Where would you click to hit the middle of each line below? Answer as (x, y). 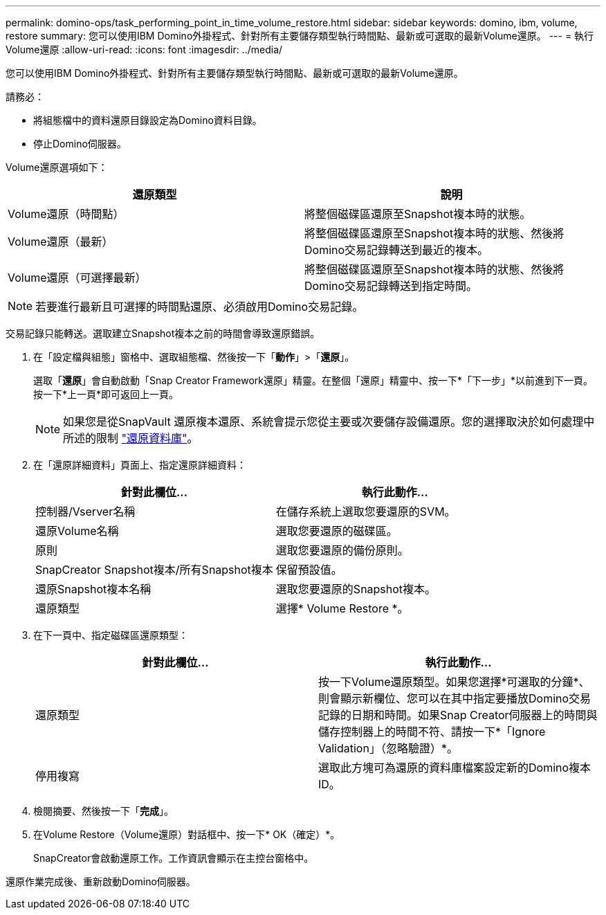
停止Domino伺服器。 (80, 144)
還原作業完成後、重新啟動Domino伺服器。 (101, 881)
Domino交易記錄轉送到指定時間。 (391, 286)
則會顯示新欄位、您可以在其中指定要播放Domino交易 (455, 698)
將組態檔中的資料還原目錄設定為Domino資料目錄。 (148, 120)
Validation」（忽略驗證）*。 (388, 748)
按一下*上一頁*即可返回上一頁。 (106, 394)
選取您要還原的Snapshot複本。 (356, 589)
